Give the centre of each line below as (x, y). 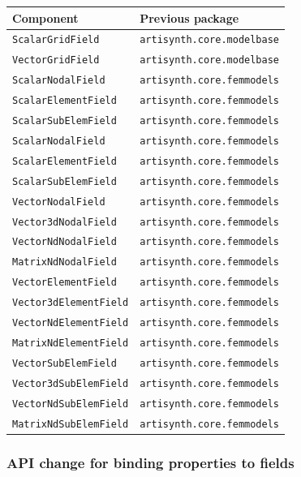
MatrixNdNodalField (64, 262)
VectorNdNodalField (64, 242)
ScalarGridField (56, 40)
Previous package (189, 17)
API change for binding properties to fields (150, 462)
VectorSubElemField (64, 363)
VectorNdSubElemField (71, 404)
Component (45, 17)
